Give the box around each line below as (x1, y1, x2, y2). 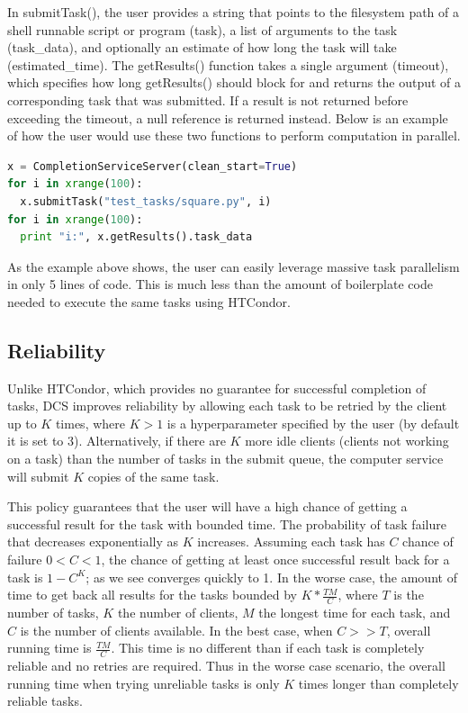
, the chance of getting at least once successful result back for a (101, 550, 450, 569)
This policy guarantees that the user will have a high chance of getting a (7, 497, 408, 516)
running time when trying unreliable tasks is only (7, 673, 280, 692)
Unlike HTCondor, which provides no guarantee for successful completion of (7, 378, 427, 397)
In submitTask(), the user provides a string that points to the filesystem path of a (7, 3, 460, 21)
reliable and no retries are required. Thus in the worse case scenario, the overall (7, 656, 445, 675)
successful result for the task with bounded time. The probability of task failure (7, 514, 446, 533)
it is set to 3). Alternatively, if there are (7, 431, 226, 450)
